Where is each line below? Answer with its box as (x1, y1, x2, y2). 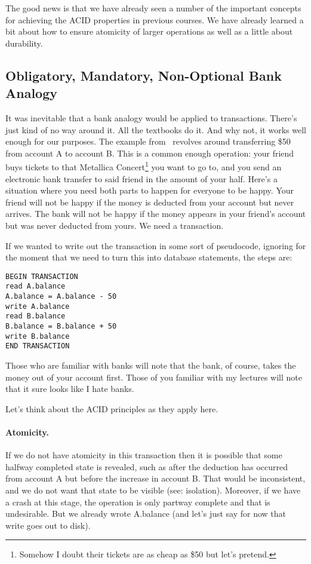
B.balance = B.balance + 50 (5, 322, 117, 331)
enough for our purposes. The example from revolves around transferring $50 (5, 135, 291, 148)
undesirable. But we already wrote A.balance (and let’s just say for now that (5, 507, 287, 520)
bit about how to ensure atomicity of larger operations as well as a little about (5, 25, 293, 38)
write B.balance (5, 332, 70, 341)
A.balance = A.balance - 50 (5, 292, 117, 301)
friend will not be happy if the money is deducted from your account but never (5, 195, 294, 208)
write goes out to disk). (5, 519, 91, 531)
